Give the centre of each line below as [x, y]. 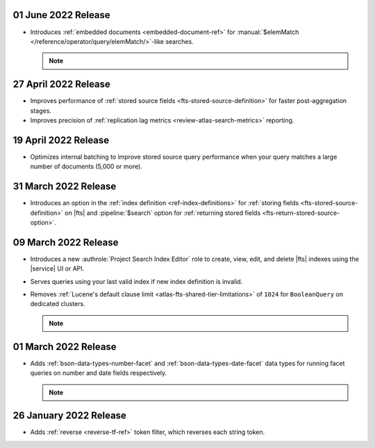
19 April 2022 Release [61, 140]
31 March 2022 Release [65, 187]
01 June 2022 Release [61, 15]
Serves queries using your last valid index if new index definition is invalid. [136, 281]
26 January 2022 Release [69, 416]
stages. [41, 111]
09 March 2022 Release [66, 242]
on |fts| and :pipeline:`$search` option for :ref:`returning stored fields [163, 213]
